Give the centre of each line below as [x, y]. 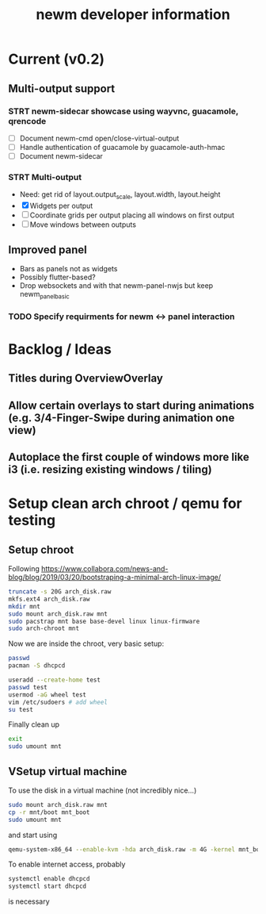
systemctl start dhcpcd [47, 886]
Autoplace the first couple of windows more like [129, 457]
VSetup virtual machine [68, 771]
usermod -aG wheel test [47, 695]
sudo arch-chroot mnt [44, 628]
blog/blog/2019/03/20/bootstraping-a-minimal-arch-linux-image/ [115, 578]
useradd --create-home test [55, 680]
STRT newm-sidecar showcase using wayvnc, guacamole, [123, 111]
